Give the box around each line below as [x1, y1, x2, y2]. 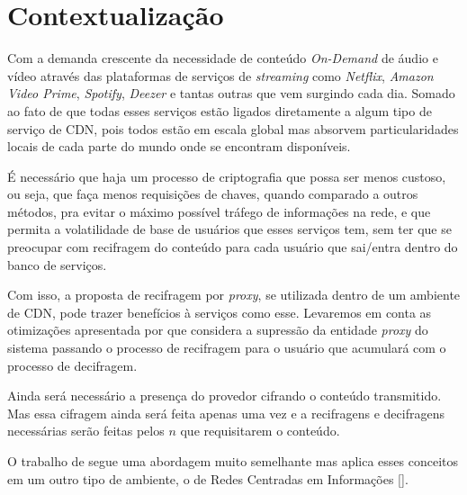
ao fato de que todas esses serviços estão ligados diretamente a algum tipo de [7, 101, 432, 120]
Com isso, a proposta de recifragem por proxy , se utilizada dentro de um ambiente [7, 285, 461, 304]
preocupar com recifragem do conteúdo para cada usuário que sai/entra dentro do [7, 238, 458, 256]
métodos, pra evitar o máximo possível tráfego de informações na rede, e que [7, 202, 431, 220]
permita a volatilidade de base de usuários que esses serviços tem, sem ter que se [7, 220, 452, 238]
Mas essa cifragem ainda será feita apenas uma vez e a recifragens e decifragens [7, 403, 445, 422]
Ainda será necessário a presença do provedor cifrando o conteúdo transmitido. [7, 386, 442, 405]
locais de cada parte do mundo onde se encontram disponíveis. [7, 137, 351, 156]
